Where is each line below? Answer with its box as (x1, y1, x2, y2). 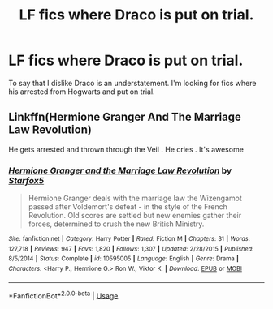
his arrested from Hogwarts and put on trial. (8, 87, 156, 97)
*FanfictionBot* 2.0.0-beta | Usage (8, 290, 119, 301)
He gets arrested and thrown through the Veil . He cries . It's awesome (8, 144, 244, 154)
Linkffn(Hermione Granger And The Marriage (8, 110, 242, 124)
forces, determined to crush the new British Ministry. (28, 219, 205, 229)
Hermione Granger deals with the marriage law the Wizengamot (28, 193, 242, 204)
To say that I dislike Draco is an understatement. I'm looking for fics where (8, 78, 257, 88)
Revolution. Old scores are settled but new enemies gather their (28, 211, 242, 221)
